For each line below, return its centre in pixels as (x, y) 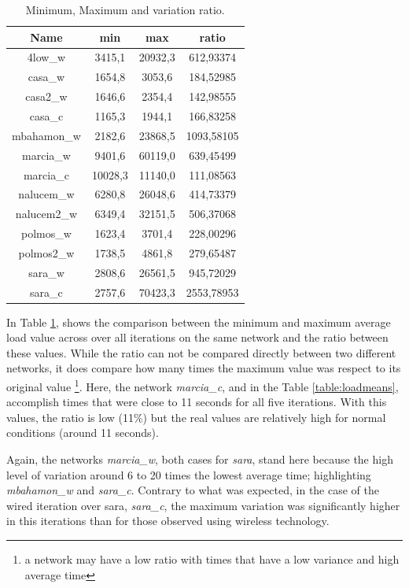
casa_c (46, 115)
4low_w (46, 57)
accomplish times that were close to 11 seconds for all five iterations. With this (197, 402)
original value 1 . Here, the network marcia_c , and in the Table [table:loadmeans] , (203, 385)
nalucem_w (46, 194)
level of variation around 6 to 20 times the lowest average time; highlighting (189, 474)
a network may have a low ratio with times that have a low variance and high (212, 559)
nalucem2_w (46, 214)
